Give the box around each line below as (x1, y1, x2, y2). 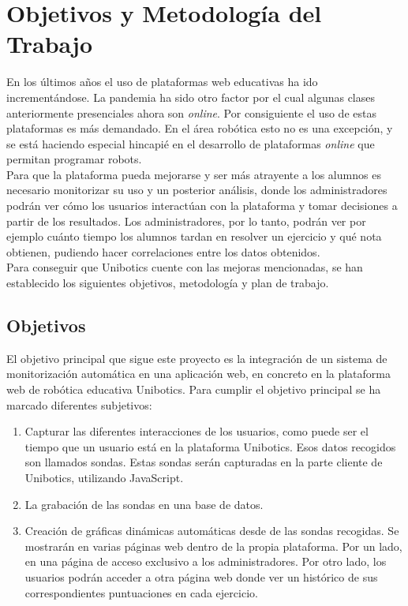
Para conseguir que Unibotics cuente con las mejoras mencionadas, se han (6, 259, 363, 275)
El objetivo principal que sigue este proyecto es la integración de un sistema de (6, 350, 387, 366)
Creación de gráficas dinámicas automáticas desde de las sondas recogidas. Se (24, 522, 399, 539)
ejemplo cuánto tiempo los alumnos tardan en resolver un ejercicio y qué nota (6, 228, 382, 245)
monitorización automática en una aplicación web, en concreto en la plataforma (6, 365, 391, 382)
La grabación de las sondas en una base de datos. (24, 496, 264, 512)
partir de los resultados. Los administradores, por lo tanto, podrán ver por (6, 212, 366, 229)
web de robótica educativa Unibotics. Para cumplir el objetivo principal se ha (6, 381, 381, 398)
